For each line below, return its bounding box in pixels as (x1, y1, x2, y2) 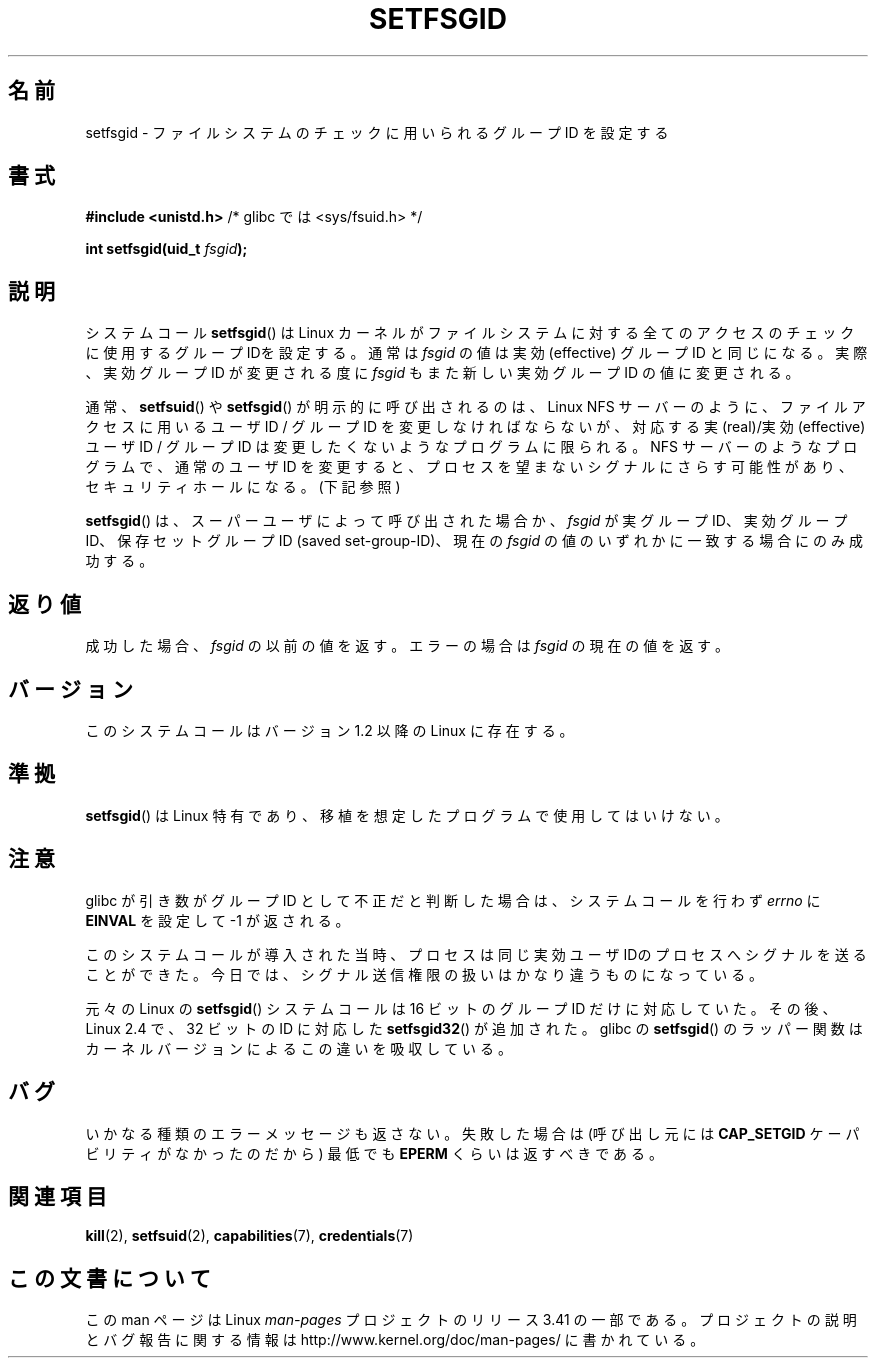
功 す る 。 (85, 552, 154, 570)
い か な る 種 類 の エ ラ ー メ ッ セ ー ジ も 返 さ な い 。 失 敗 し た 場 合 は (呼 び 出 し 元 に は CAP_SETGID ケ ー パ (85, 1124, 860, 1142)
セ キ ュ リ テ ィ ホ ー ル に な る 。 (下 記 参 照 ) (85, 478, 401, 496)
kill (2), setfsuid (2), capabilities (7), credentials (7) (85, 1227, 414, 1245)
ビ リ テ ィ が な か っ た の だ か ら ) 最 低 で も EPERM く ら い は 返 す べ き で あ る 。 (85, 1144, 663, 1162)
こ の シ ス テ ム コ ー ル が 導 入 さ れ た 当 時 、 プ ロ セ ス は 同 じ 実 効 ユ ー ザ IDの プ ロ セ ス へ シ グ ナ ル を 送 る (85, 945, 867, 963)
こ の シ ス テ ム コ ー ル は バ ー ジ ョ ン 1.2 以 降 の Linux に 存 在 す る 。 (85, 721, 574, 739)
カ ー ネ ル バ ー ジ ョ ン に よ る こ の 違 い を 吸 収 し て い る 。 (85, 1039, 512, 1057)
